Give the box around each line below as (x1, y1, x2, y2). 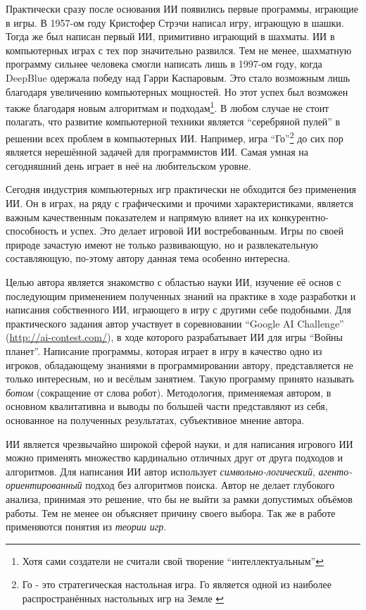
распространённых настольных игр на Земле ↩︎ (22, 590, 225, 605)
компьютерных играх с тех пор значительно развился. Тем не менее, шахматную (6, 42, 352, 57)
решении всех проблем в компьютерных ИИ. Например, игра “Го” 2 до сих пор (6, 129, 343, 145)
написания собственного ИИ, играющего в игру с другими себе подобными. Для (6, 302, 351, 317)
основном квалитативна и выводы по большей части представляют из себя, (6, 399, 328, 413)
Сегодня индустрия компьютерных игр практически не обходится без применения (6, 182, 356, 197)
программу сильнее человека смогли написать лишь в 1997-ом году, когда (6, 56, 322, 71)
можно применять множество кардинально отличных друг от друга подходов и (6, 450, 343, 465)
